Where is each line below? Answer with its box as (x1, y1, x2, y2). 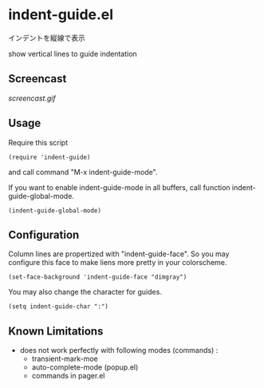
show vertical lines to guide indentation (8, 49, 137, 58)
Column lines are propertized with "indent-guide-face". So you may (8, 249, 230, 259)
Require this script (8, 137, 69, 147)
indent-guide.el (8, 6, 114, 24)
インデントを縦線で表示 (8, 33, 85, 42)
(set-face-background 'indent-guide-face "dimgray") (8, 273, 187, 281)
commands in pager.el (31, 371, 105, 381)
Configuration (8, 228, 80, 241)
